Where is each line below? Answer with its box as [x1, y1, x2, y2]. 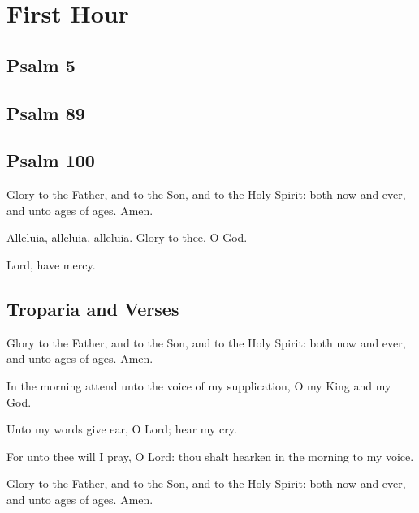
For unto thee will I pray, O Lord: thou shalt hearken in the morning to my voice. [6, 447, 414, 464]
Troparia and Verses [6, 295, 179, 321]
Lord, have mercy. [6, 256, 96, 273]
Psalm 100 [6, 148, 95, 173]
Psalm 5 [6, 52, 76, 77]
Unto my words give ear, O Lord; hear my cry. [6, 420, 237, 438]
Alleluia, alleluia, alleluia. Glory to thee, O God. [6, 229, 248, 246]
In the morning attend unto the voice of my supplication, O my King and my [6, 377, 391, 394]
